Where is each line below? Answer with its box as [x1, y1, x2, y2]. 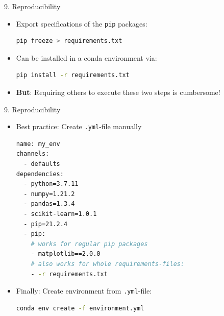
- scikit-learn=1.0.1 [23, 210, 97, 218]
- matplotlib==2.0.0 [31, 250, 101, 258]
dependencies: [16, 170, 64, 178]
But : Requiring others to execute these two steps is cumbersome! [16, 87, 220, 98]
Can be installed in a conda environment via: [16, 52, 157, 63]
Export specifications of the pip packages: [16, 18, 147, 29]
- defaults [23, 160, 60, 168]
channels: [16, 150, 49, 158]
